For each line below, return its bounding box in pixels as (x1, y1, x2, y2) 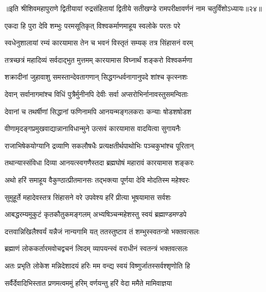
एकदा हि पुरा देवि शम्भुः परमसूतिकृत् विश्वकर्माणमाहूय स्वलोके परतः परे (5, 20, 181, 31)
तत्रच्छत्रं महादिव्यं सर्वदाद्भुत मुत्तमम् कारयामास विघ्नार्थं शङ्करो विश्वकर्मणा (5, 54, 193, 65)
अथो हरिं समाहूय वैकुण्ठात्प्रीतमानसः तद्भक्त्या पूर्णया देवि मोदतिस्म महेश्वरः (5, 174, 190, 185)
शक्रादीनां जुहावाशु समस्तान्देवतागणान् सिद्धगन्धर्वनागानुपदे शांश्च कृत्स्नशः (5, 71, 188, 82)
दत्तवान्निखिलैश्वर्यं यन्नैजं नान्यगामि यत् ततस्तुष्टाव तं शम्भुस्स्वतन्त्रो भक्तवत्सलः (5, 226, 199, 236)
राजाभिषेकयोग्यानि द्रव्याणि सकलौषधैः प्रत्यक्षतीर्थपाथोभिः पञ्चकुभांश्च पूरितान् (5, 140, 194, 151)
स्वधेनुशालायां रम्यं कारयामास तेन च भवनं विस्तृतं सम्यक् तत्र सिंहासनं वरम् (5, 37, 193, 48)
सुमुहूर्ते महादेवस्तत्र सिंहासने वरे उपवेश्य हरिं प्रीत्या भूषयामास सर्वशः (5, 191, 171, 202)
